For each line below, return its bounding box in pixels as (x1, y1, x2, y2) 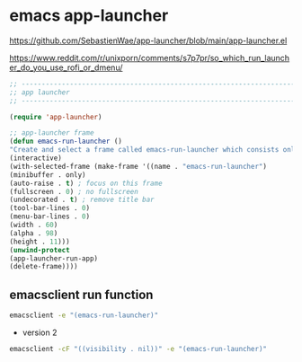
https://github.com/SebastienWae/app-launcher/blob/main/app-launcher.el (9, 35, 288, 46)
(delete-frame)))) (9, 262, 78, 271)
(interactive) (9, 154, 63, 163)
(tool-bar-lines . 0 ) (9, 204, 91, 213)
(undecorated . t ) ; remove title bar (9, 195, 155, 205)
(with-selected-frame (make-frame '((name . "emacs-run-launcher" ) (9, 162, 268, 171)
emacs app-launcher (9, 5, 169, 26)
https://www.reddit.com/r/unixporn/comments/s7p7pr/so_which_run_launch (9, 52, 290, 63)
